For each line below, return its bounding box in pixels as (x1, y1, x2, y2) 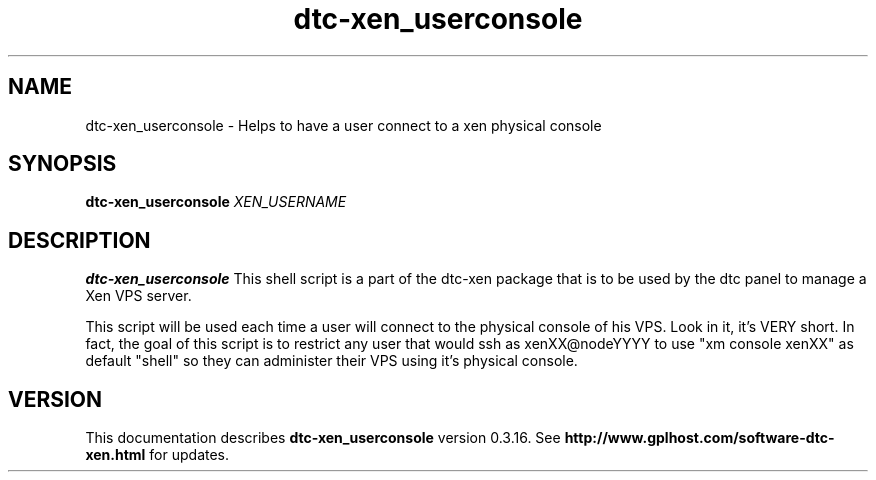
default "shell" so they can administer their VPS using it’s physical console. (85, 352, 578, 370)
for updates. (149, 446, 230, 464)
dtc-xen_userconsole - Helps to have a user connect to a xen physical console (85, 116, 602, 134)
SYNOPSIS (8, 151, 117, 177)
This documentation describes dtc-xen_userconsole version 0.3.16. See (85, 429, 561, 447)
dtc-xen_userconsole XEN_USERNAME (85, 193, 347, 211)
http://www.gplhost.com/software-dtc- (564, 429, 835, 447)
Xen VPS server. (85, 287, 192, 305)
